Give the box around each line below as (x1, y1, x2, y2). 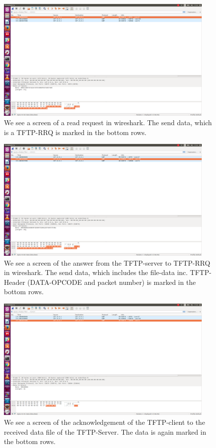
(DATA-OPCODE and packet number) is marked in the (27, 276, 196, 287)
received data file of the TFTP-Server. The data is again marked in (4, 426, 207, 437)
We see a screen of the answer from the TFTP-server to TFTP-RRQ (4, 257, 211, 268)
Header (4, 276, 26, 287)
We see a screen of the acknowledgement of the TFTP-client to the (4, 417, 205, 427)
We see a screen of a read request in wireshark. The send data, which (4, 117, 212, 128)
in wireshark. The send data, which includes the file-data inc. (4, 267, 188, 277)
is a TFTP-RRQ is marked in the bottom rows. (4, 127, 147, 137)
